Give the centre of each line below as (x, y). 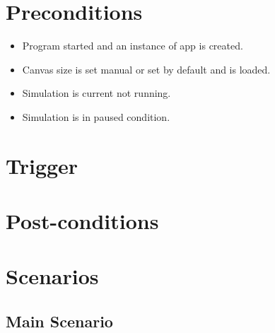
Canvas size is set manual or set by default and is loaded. (146, 69)
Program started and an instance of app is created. (133, 46)
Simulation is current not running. (96, 93)
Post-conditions (82, 221)
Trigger (42, 165)
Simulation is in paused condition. (96, 116)
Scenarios (52, 276)
